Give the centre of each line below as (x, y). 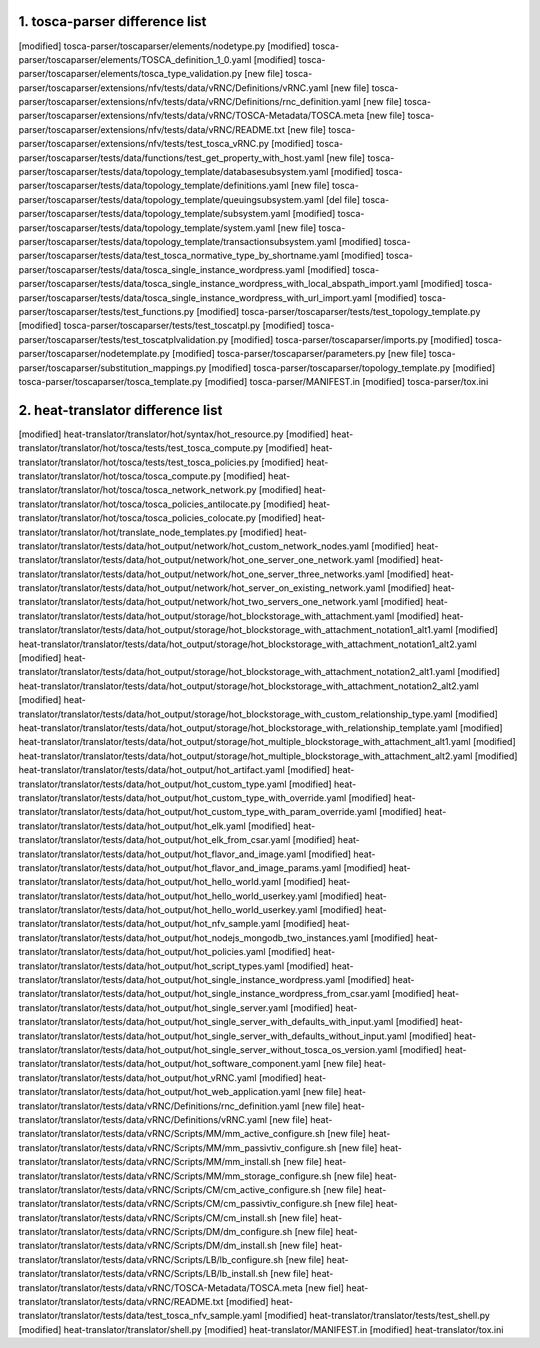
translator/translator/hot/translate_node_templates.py (128, 532)
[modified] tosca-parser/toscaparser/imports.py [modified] (352, 339)
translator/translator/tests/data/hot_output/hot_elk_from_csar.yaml (154, 840)
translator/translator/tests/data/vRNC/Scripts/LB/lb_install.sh (143, 1274)
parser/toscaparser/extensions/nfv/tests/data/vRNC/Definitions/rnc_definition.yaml (190, 102)
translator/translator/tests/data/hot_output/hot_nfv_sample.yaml (149, 924)
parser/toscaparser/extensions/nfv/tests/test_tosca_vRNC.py (144, 144)
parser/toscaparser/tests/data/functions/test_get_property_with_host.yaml (171, 157)
